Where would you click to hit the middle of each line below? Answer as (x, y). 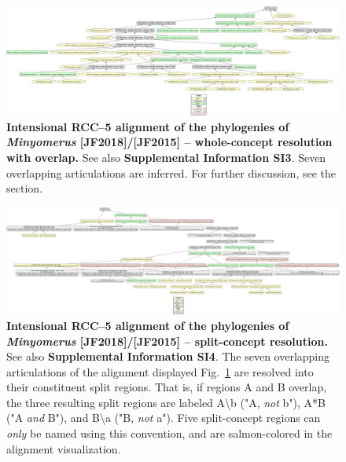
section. (24, 188)
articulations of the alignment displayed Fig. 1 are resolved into (160, 371)
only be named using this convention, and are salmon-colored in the (169, 433)
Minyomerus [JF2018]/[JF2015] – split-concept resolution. (167, 341)
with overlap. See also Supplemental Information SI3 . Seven (166, 157)
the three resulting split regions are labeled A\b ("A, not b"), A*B (166, 402)
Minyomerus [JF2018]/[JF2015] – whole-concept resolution (169, 142)
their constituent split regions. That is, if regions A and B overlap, (167, 387)
